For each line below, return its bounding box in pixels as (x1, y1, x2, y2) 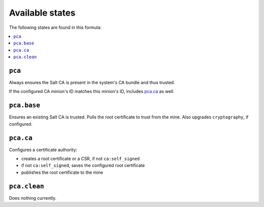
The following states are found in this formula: (9, 24, 102, 30)
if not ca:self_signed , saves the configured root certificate (21, 162, 145, 168)
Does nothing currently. (9, 195, 57, 201)
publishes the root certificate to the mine (21, 169, 104, 175)
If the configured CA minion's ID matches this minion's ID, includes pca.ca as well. (9, 89, 175, 94)
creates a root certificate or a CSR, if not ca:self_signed (21, 156, 140, 161)
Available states (9, 7, 76, 18)
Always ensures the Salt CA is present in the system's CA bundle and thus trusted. (9, 80, 176, 86)
